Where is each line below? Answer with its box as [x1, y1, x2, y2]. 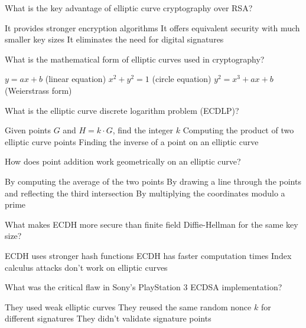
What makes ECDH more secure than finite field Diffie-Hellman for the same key [5, 218, 298, 230]
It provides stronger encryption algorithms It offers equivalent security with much [5, 21, 300, 34]
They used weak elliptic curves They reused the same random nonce [5, 300, 252, 313]
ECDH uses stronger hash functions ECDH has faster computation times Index [5, 249, 292, 261]
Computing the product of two [183, 124, 294, 136]
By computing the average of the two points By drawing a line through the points [5, 175, 301, 187]
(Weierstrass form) [5, 84, 72, 96]
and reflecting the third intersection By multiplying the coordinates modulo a [5, 186, 285, 199]
